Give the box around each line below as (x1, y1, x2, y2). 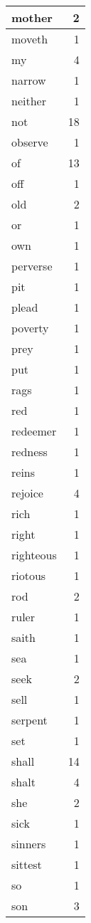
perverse (11, 258, 53, 274)
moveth (11, 31, 48, 47)
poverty (11, 320, 49, 336)
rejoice (11, 485, 43, 501)
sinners (11, 835, 46, 852)
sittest (11, 856, 42, 872)
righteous (11, 547, 57, 563)
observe (11, 134, 48, 150)
